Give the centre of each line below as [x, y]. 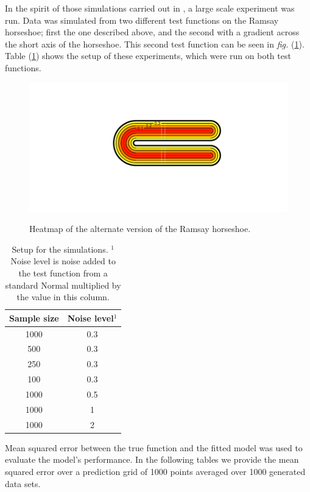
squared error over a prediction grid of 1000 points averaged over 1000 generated [155, 471]
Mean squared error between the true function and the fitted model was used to [154, 447]
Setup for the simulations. [60, 249]
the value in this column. [63, 297]
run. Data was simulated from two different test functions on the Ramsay [142, 20]
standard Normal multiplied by [63, 285]
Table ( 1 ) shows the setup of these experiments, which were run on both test [148, 56]
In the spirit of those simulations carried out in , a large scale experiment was [150, 8]
